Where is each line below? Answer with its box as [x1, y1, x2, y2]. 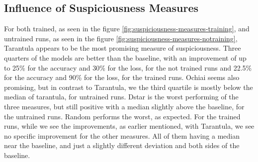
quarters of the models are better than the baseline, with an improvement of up [4, 52, 247, 63]
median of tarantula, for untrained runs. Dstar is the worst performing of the [4, 91, 239, 102]
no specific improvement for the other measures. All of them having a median [4, 130, 240, 141]
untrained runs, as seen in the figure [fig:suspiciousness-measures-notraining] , [4, 33, 238, 43]
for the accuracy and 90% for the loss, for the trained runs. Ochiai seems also [4, 72, 240, 82]
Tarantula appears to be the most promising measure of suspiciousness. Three [4, 43, 241, 53]
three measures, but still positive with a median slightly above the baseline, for [4, 101, 245, 111]
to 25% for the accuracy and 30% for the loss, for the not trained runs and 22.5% [4, 62, 252, 73]
